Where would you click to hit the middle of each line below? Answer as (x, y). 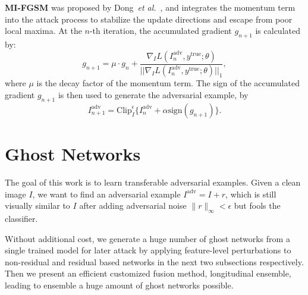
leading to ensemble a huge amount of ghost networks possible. (119, 285)
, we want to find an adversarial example (106, 194)
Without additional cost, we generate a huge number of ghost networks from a (147, 238)
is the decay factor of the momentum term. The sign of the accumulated (168, 83)
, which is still (251, 194)
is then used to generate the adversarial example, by (153, 95)
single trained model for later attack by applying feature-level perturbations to (148, 250)
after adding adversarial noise (133, 205)
